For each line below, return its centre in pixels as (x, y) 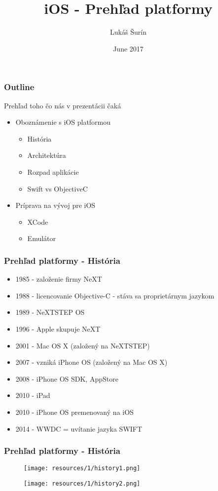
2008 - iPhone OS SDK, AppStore (67, 378)
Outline (19, 87)
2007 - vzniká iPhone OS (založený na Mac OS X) (91, 362)
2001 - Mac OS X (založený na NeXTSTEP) (83, 345)
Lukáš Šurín (128, 32)
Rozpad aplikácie (53, 172)
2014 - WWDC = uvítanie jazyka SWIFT (79, 428)
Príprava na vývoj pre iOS (55, 205)
